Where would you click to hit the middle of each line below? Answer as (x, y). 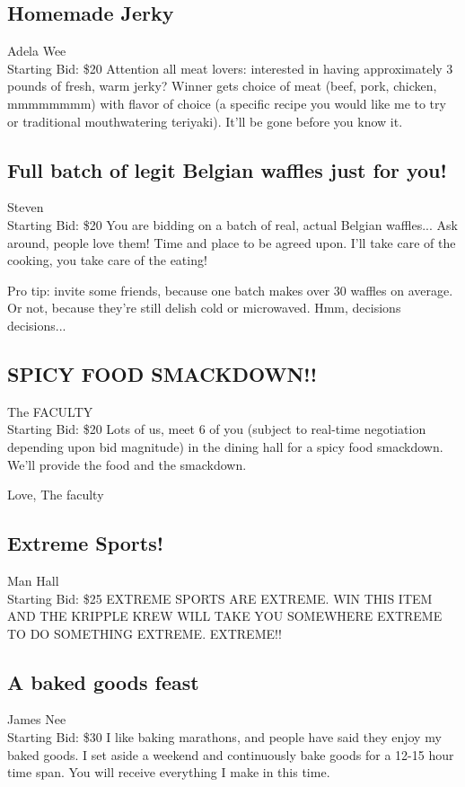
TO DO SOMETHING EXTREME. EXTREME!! (145, 633)
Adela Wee (37, 51)
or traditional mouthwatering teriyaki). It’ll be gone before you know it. (205, 121)
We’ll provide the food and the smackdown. (127, 464)
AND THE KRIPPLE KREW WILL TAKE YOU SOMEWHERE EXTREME (225, 616)
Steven (26, 207)
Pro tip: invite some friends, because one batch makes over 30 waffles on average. (230, 290)
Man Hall (33, 580)
